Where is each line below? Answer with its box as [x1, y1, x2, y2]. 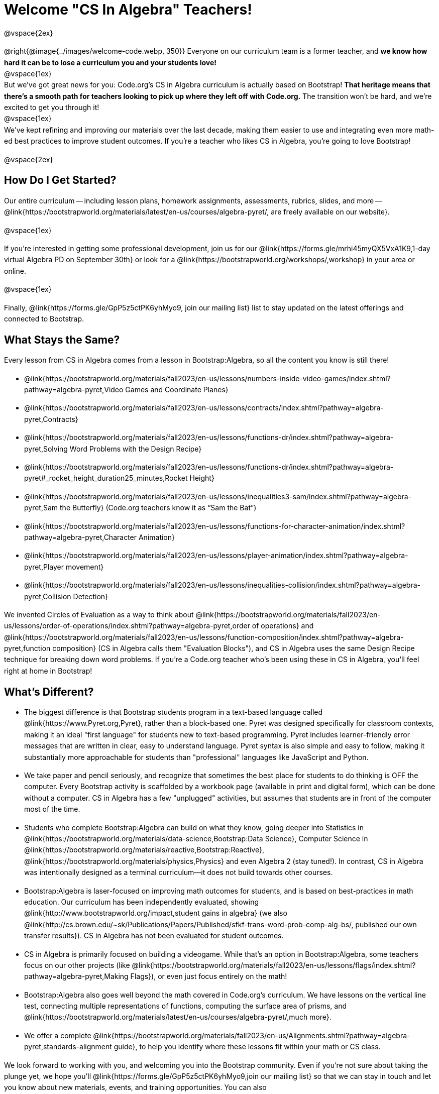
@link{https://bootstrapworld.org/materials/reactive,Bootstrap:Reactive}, [24, 845, 264, 854]
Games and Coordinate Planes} [125, 385, 229, 394]
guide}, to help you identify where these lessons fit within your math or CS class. [114, 1042, 381, 1051]
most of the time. [24, 805, 80, 814]
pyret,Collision [24, 592, 71, 601]
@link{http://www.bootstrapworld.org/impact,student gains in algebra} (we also [24, 909, 287, 918]
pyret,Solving [24, 444, 68, 453]
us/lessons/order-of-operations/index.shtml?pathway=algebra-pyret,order [4, 621, 250, 630]
